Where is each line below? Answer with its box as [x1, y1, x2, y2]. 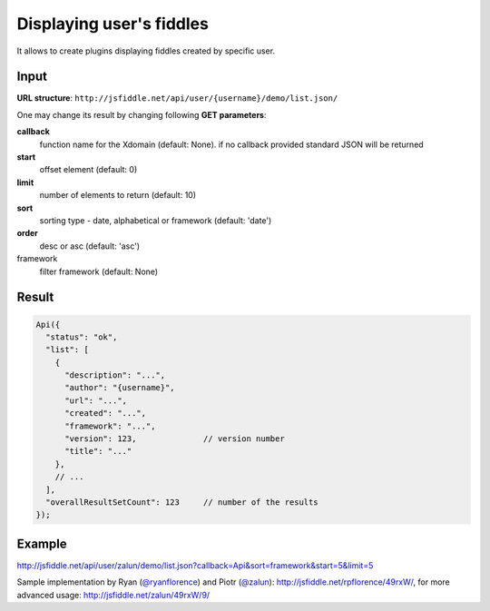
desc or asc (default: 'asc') [39, 241, 141, 251]
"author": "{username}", [64, 382, 176, 393]
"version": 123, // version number [64, 434, 285, 444]
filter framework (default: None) [39, 266, 159, 277]
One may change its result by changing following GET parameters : [16, 109, 267, 120]
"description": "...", [64, 370, 166, 380]
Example [16, 536, 67, 551]
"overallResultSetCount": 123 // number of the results [45, 498, 318, 508]
